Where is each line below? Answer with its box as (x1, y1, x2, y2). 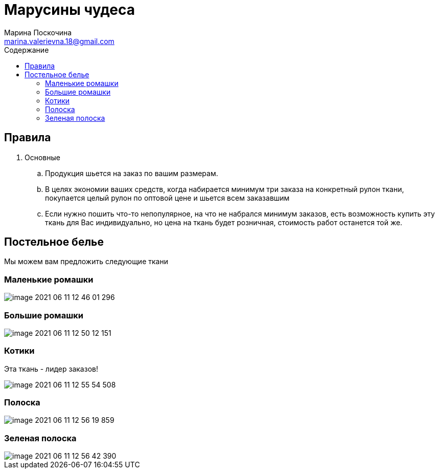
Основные (25, 153, 60, 162)
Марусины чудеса (4, 1, 135, 18)
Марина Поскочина (4, 28, 72, 37)
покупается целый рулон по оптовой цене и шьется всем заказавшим (45, 193, 290, 202)
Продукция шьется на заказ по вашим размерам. (45, 168, 218, 178)
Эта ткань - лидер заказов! (4, 364, 98, 373)
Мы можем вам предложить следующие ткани (4, 257, 168, 266)
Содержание (4, 45, 49, 54)
